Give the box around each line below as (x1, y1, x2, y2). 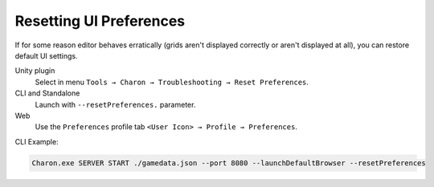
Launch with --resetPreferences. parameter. (35, 100, 196, 109)
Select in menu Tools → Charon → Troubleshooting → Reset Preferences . (35, 77, 309, 87)
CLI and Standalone (14, 88, 80, 98)
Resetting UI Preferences (14, 12, 186, 30)
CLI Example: (14, 136, 59, 146)
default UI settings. (14, 51, 78, 60)
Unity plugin (14, 66, 55, 75)
